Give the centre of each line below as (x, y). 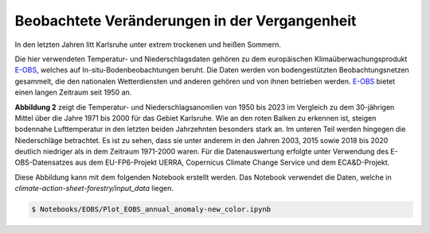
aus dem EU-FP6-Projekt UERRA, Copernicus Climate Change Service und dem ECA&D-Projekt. (232, 162)
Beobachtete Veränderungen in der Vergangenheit (186, 21)
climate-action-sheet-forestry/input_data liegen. (94, 188)
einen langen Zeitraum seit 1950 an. (73, 92)
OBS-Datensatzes (44, 162)
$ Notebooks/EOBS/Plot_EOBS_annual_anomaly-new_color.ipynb (151, 210)
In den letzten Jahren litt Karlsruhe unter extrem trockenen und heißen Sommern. (148, 45)
